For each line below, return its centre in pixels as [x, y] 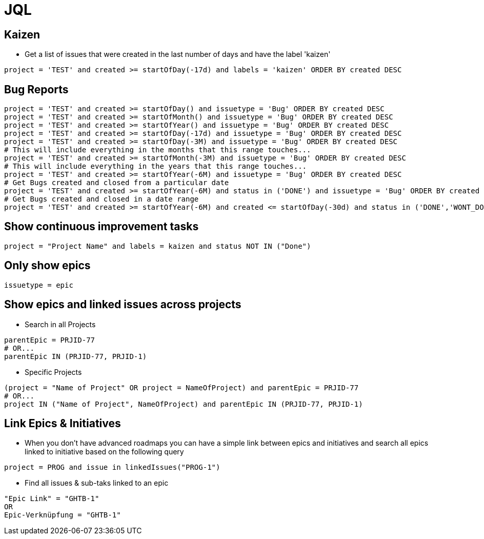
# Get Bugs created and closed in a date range [102, 199]
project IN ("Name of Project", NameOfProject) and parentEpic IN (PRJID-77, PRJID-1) [184, 404]
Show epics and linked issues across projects [123, 305]
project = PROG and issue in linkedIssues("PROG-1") [112, 467]
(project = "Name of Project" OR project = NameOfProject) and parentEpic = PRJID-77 [181, 387]
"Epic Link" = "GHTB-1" [52, 499]
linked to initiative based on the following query [104, 452]
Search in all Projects [60, 324]
